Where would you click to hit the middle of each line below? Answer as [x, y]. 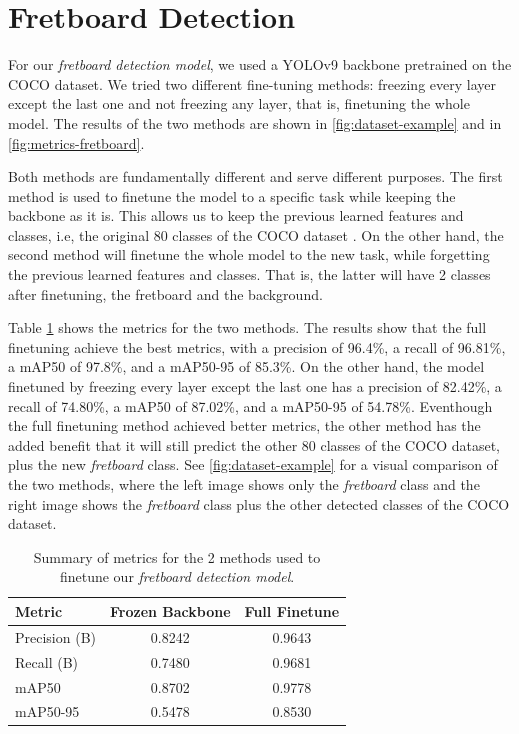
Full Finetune [292, 610]
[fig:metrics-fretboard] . [76, 142]
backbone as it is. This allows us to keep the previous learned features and [236, 215]
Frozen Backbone [170, 610]
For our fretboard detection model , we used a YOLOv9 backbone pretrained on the [260, 64]
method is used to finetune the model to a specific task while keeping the [232, 195]
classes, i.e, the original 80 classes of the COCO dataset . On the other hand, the [256, 234]
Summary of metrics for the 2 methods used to [177, 556]
